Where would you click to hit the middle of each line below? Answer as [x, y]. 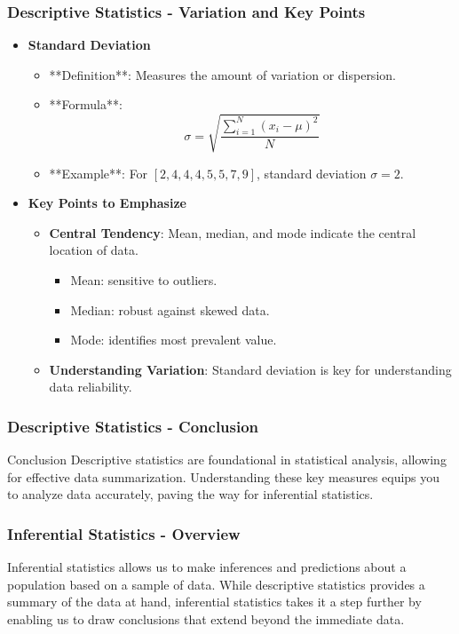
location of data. [94, 250]
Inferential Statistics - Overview [124, 533]
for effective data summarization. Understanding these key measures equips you [224, 476]
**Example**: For [99, 173]
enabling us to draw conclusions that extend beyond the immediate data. [206, 618]
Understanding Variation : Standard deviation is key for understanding [250, 369]
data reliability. [91, 387]
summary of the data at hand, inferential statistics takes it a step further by [214, 602]
